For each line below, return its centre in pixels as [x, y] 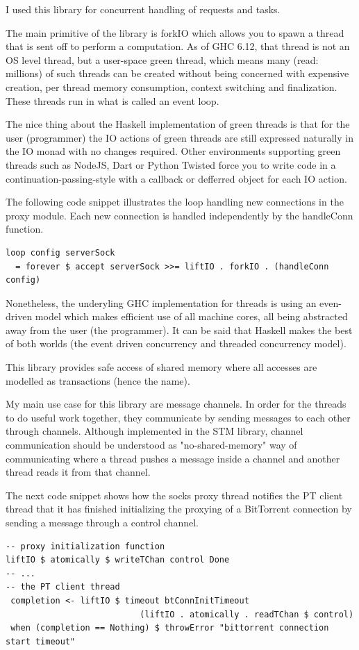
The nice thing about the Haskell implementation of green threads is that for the [178, 124]
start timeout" [41, 641]
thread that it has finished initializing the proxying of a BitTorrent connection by [179, 509]
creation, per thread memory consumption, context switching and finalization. [172, 86]
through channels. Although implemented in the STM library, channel [155, 431]
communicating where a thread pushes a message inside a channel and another [173, 458]
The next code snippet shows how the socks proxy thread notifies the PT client [174, 495]
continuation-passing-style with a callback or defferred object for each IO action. [176, 178]
